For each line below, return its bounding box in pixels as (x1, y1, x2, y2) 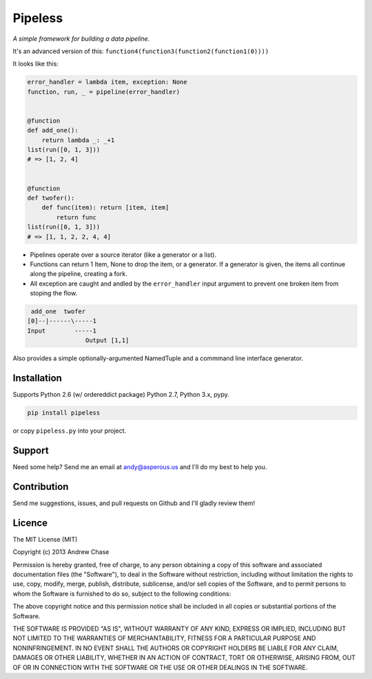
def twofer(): (27, 194, 75, 201)
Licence (12, 517, 48, 529)
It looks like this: (12, 59, 59, 68)
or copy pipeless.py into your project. (12, 426, 127, 435)
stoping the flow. (30, 289, 78, 297)
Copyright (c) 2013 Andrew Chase (12, 548, 110, 556)
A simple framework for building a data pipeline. (12, 35, 150, 43)
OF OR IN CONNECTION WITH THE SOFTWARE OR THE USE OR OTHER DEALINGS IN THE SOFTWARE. (12, 663, 308, 671)
